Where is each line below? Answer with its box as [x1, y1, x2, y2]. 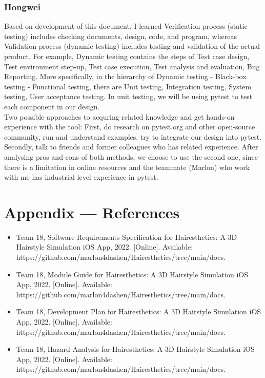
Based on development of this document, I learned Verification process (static [4, 21, 248, 31]
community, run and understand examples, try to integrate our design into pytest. [4, 131, 262, 142]
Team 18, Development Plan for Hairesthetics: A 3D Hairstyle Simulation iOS [16, 306, 261, 317]
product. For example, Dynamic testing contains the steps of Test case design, [4, 51, 250, 61]
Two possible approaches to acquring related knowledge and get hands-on [4, 111, 235, 122]
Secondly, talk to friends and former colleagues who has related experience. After [4, 141, 258, 152]
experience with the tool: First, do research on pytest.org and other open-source [4, 121, 255, 132]
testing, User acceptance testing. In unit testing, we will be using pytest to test [4, 91, 253, 102]
